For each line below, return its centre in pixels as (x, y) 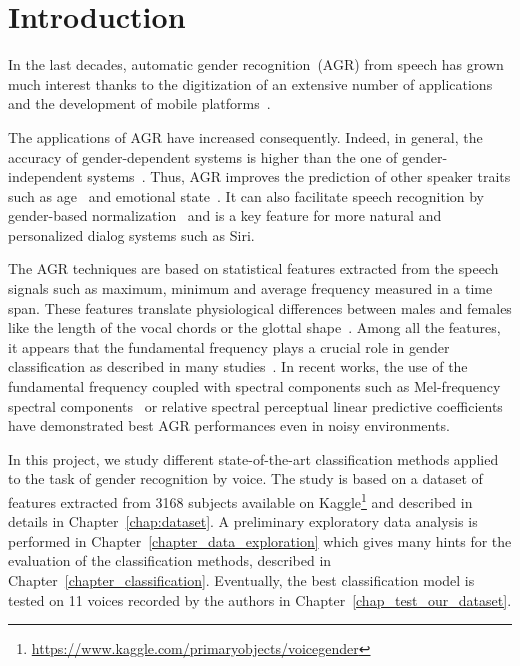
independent (45, 176)
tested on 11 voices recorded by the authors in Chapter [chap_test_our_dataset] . (260, 599)
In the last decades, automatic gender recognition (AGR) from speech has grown (256, 64)
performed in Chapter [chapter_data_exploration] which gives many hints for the (260, 540)
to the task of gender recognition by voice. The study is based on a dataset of (245, 478)
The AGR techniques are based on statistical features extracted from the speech (253, 268)
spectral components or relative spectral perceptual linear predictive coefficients (255, 405)
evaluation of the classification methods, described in (170, 560)
